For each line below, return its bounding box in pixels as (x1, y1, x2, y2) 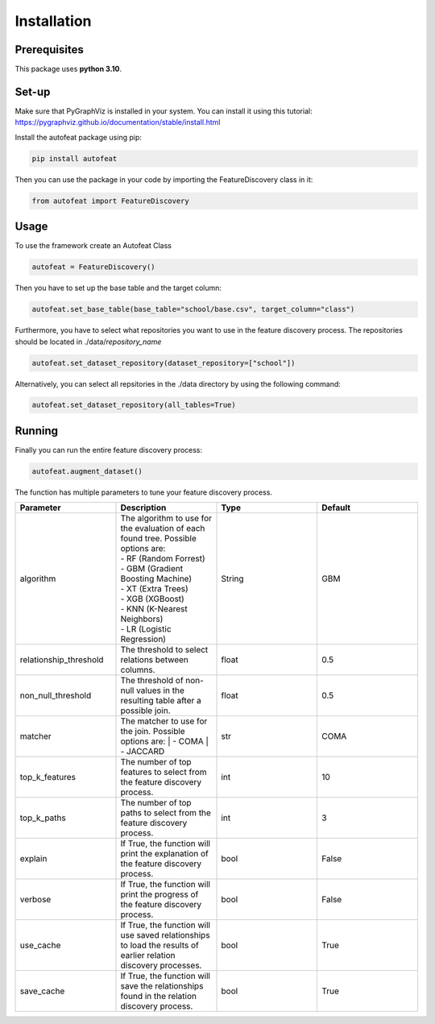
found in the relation (120, 991, 197, 1002)
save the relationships (120, 980, 204, 992)
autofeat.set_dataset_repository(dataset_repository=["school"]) (31, 359, 296, 367)
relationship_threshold (19, 654, 104, 665)
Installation (14, 12, 92, 30)
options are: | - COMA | (120, 736, 209, 747)
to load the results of (120, 939, 199, 951)
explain (19, 853, 48, 864)
